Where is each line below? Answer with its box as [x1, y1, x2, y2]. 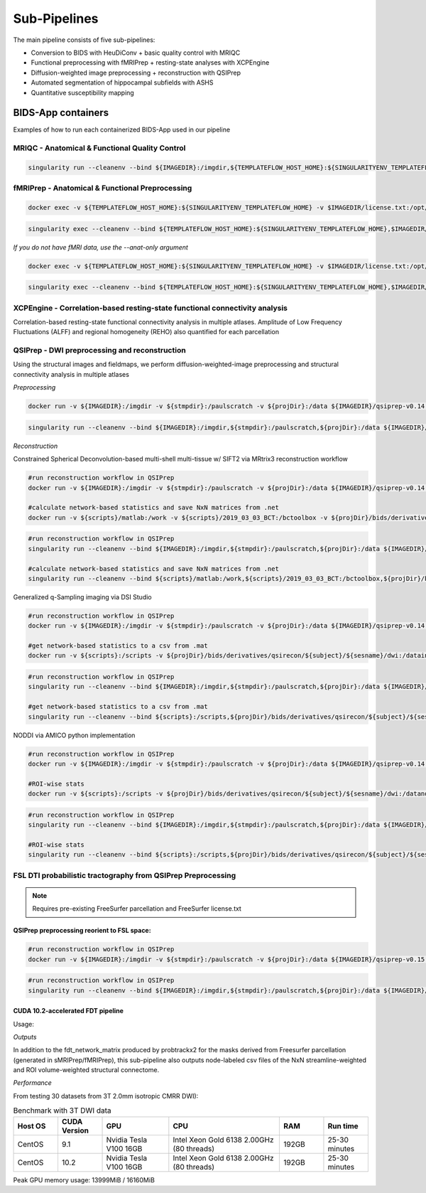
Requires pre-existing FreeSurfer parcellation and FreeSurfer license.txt [32, 904, 241, 913]
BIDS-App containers [13, 107, 109, 119]
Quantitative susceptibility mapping [31, 88, 134, 97]
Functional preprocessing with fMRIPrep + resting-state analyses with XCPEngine [31, 58, 270, 67]
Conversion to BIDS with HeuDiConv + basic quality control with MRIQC [31, 48, 241, 57]
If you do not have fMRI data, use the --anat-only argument [13, 242, 188, 252]
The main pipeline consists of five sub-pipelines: [13, 36, 155, 44]
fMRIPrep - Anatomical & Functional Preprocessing [13, 183, 192, 193]
